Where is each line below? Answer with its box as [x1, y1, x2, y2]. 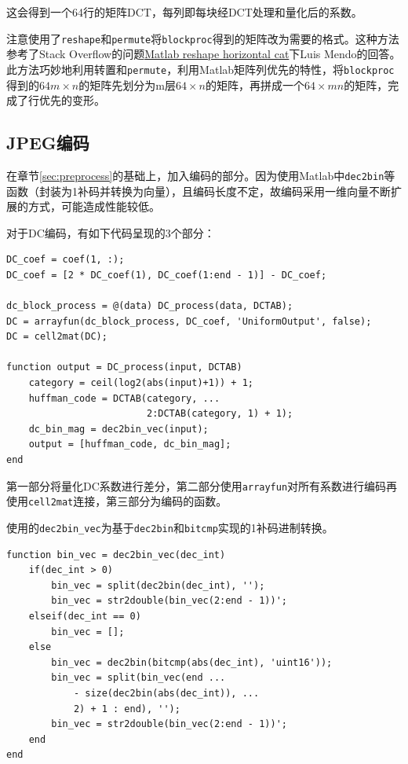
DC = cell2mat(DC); [6, 331, 107, 343]
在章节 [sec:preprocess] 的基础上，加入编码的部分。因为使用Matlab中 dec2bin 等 [6, 167, 395, 183]
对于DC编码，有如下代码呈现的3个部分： [6, 224, 215, 241]
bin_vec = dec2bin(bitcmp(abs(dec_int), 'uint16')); [51, 656, 333, 668]
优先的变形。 [38, 92, 105, 108]
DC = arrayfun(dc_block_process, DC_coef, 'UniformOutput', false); [6, 315, 372, 327]
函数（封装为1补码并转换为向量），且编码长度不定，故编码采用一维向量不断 [6, 182, 391, 199]
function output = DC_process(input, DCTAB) [6, 362, 242, 373]
